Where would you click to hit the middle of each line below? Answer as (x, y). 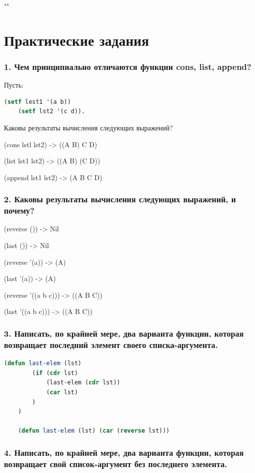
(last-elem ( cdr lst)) (83, 383)
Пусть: (14, 85)
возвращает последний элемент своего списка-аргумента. (111, 344)
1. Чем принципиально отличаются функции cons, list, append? (128, 66)
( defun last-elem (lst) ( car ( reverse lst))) (94, 431)
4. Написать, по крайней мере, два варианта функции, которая (124, 452)
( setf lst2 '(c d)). (51, 111)
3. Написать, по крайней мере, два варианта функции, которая (124, 333)
